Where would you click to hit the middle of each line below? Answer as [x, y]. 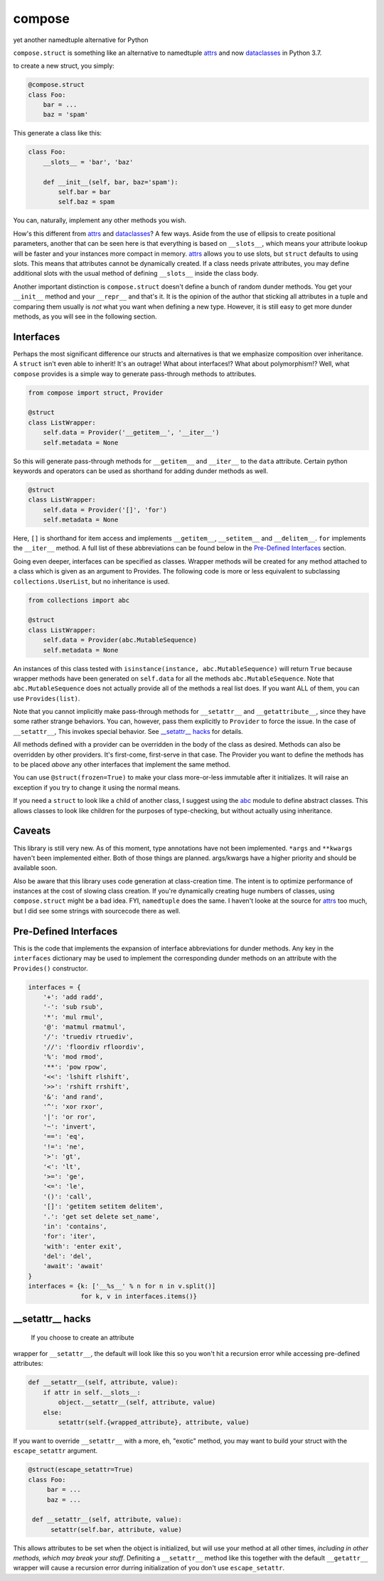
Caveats [32, 831]
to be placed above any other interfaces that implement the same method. [122, 764]
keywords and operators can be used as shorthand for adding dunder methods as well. [141, 471]
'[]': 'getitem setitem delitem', [103, 1207]
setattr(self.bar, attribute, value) [117, 1529]
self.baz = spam [86, 202]
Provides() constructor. [50, 968]
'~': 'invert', [69, 1127]
